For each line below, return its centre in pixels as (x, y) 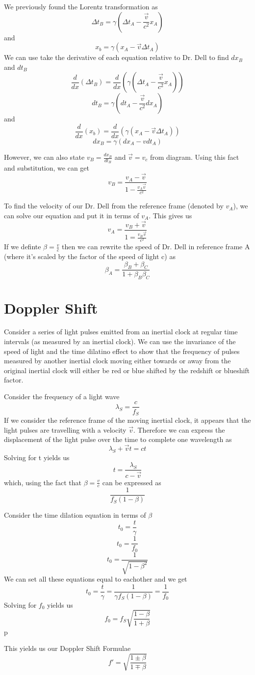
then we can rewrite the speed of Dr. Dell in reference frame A (156, 247)
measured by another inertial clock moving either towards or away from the (117, 361)
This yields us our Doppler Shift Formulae (67, 648)
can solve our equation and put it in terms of (72, 215)
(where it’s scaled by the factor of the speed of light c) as (90, 256)
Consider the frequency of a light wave (62, 396)
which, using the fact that (43, 482)
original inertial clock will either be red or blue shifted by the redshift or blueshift (127, 370)
